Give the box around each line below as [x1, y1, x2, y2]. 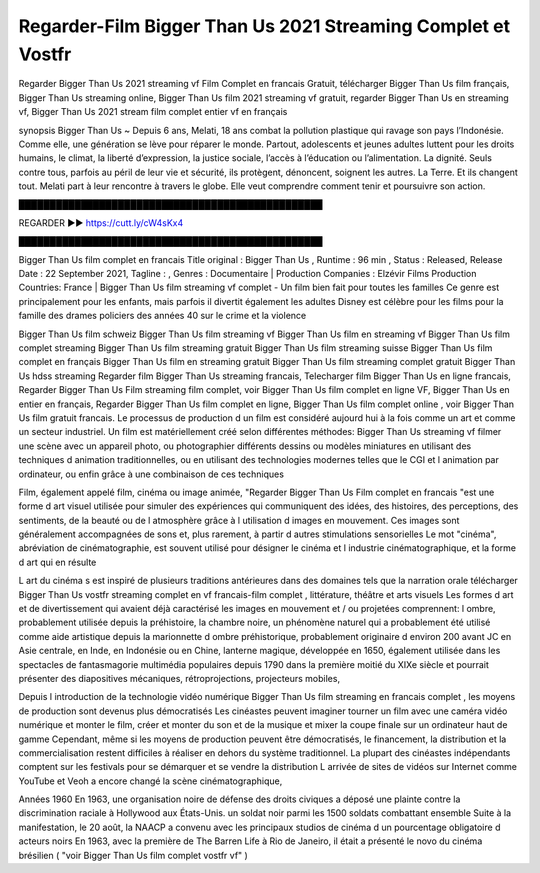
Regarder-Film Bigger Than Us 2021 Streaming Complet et [18, 15, 510, 37]
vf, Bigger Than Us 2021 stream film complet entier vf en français [18, 106, 288, 118]
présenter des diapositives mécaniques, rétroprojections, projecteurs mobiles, [18, 672, 340, 684]
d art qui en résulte [18, 556, 97, 568]
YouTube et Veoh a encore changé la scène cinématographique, [18, 775, 283, 787]
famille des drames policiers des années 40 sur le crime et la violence [18, 310, 307, 322]
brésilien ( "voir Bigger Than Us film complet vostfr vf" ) [18, 849, 249, 861]
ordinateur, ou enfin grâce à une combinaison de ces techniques [18, 468, 285, 480]
